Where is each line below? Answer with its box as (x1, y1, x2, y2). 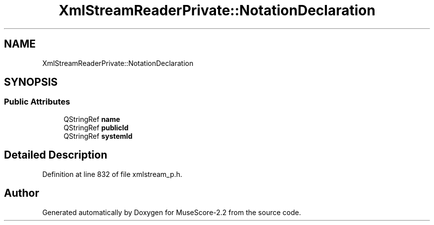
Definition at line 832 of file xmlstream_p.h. (42, 169, 182, 178)
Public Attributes (4, 97, 70, 107)
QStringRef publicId (63, 123, 129, 132)
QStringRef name (63, 114, 120, 123)
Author (4, 187, 39, 200)
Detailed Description (4, 149, 108, 162)
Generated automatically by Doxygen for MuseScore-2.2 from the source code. (42, 208, 301, 217)
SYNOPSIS (4, 76, 58, 89)
